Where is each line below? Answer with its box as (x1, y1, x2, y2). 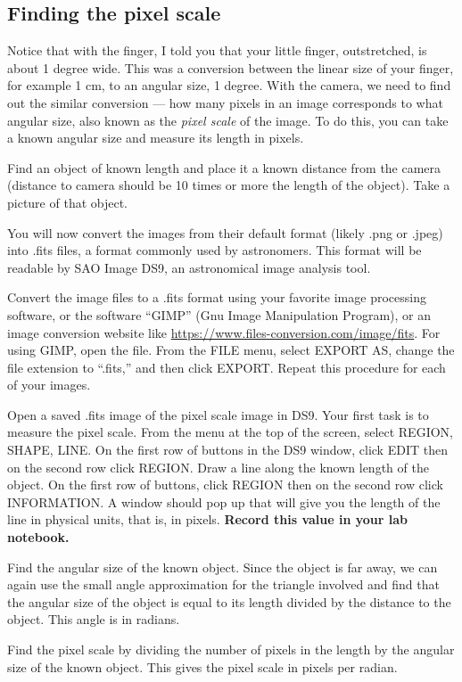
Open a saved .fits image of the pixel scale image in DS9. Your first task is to (7, 405, 429, 423)
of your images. (7, 375, 91, 394)
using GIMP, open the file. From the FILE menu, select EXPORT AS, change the (7, 341, 455, 359)
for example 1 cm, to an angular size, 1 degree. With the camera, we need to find (7, 76, 451, 94)
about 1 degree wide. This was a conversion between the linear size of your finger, (7, 58, 454, 77)
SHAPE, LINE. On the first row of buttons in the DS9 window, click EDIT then (7, 440, 448, 459)
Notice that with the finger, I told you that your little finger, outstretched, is (7, 41, 427, 60)
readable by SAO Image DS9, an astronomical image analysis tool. (7, 258, 371, 276)
